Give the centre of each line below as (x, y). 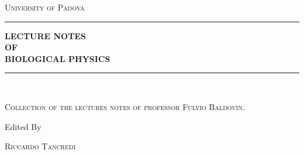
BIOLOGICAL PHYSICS (58, 58)
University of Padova (45, 7)
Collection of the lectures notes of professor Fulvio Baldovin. (125, 106)
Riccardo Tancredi (40, 146)
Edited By (23, 126)
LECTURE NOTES (45, 35)
